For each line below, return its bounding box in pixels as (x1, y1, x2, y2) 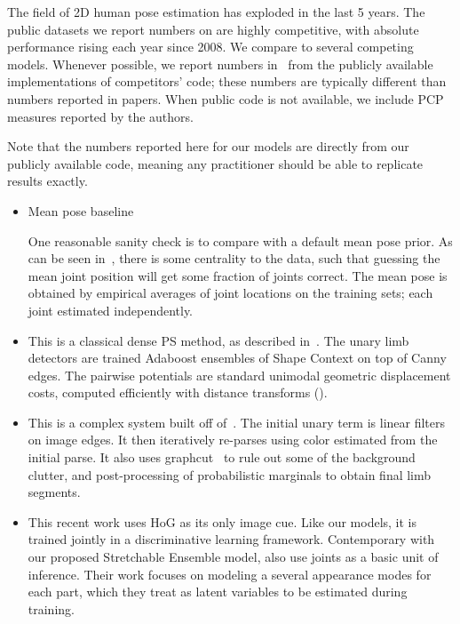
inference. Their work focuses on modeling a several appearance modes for (28, 564, 432, 583)
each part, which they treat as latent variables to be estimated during (28, 582, 408, 601)
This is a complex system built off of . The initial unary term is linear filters (28, 412, 446, 431)
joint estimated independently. (28, 300, 194, 319)
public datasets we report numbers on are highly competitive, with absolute (7, 20, 419, 38)
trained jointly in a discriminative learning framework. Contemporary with (28, 530, 435, 548)
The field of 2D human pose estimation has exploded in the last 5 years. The (7, 3, 425, 20)
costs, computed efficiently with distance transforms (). (28, 383, 328, 402)
